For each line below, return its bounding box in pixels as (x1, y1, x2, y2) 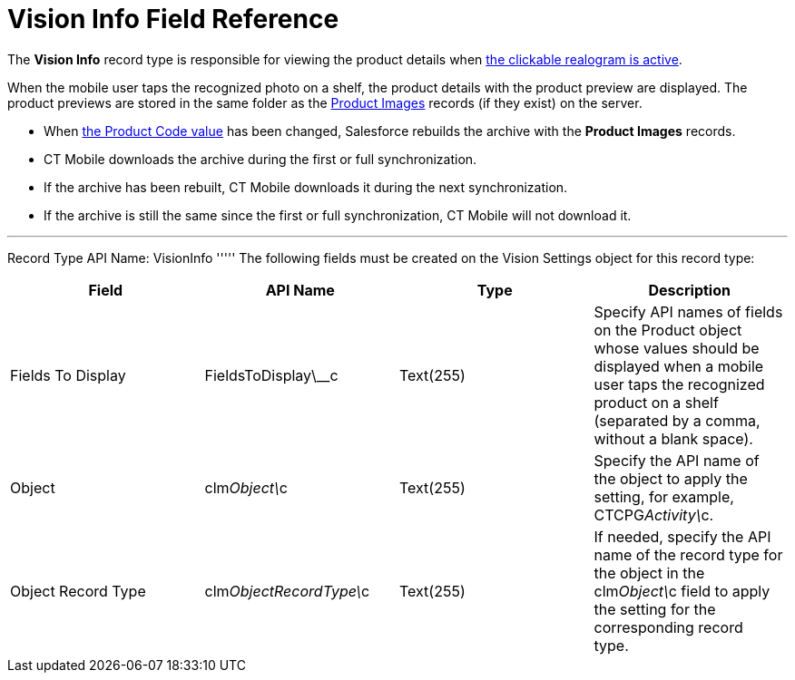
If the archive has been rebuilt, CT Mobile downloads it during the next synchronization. (44, 179, 568, 195)
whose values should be (594, 338, 760, 357)
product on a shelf (594, 393, 719, 412)
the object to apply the (594, 469, 748, 488)
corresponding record (594, 617, 743, 636)
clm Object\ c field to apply (594, 581, 770, 600)
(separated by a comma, (594, 411, 761, 430)
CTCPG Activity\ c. (594, 505, 714, 524)
